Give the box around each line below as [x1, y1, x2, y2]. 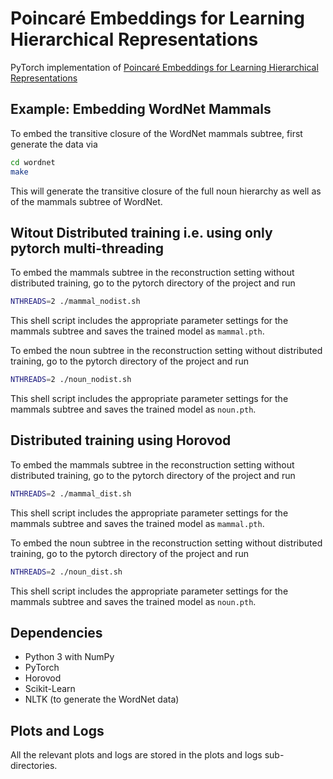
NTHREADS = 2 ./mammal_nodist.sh [10, 297, 141, 307]
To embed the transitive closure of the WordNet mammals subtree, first [10, 127, 303, 139]
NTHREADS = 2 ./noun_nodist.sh [10, 375, 132, 385]
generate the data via [10, 138, 98, 150]
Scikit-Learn [24, 683, 76, 695]
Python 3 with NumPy [24, 651, 115, 663]
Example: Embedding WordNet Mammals [10, 101, 272, 118]
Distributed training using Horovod [10, 432, 232, 449]
